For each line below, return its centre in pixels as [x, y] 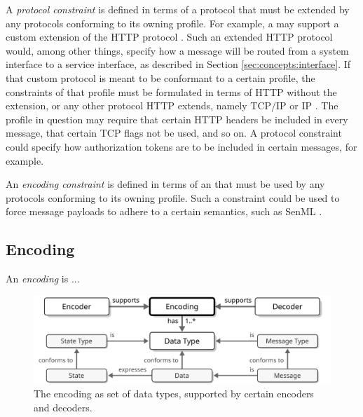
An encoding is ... [43, 279]
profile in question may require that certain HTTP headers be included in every [177, 119]
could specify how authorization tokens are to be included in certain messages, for [181, 146]
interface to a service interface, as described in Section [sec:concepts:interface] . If [178, 64]
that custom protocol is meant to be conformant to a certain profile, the [160, 77]
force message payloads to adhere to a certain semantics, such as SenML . [164, 211]
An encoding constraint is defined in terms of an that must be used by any [165, 184]
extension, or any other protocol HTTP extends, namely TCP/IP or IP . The [172, 105]
